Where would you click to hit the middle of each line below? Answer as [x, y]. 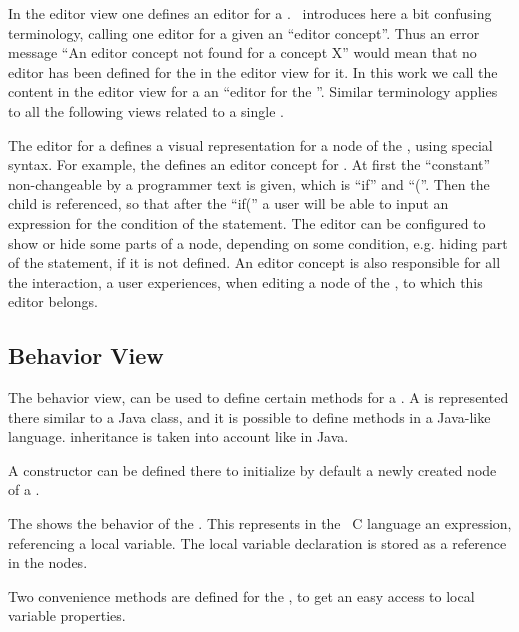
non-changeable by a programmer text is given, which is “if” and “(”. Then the [249, 183]
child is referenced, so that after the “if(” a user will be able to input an [228, 203]
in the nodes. [48, 562]
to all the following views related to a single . [146, 110]
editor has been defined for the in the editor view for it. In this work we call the [253, 71]
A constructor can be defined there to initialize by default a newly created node [252, 469]
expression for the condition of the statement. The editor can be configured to [247, 222]
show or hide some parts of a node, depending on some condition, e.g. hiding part [258, 242]
